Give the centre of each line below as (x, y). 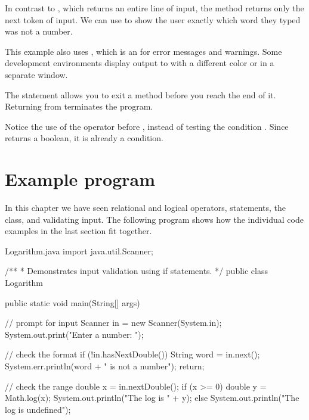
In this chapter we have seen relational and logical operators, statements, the (146, 208)
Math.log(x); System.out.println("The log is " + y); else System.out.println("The (152, 398)
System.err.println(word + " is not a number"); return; (105, 366)
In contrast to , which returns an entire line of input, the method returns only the (154, 8)
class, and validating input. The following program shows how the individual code (154, 219)
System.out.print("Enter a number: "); (74, 334)
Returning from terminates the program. (79, 106)
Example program (80, 179)
